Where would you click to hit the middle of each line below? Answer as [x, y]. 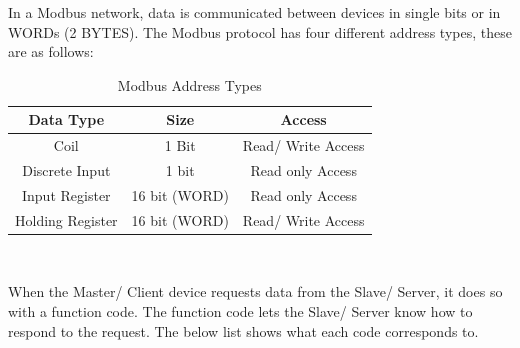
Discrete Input [66, 170]
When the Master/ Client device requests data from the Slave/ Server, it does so [255, 291]
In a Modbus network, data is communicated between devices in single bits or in [254, 12]
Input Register [66, 194]
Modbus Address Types [189, 84]
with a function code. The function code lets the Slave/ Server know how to [240, 311]
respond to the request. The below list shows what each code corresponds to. [243, 330]
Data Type [66, 119]
